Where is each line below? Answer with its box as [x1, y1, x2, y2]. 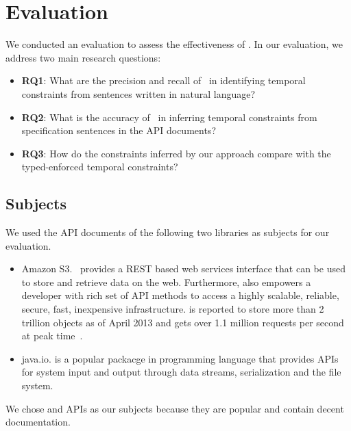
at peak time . [21, 328, 83, 343]
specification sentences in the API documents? [21, 123, 216, 138]
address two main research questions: [5, 50, 161, 64]
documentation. [5, 415, 71, 429]
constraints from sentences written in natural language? [21, 86, 256, 101]
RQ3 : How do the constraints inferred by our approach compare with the [21, 146, 331, 160]
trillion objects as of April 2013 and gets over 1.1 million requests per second [21, 315, 344, 329]
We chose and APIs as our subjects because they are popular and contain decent [5, 401, 344, 415]
